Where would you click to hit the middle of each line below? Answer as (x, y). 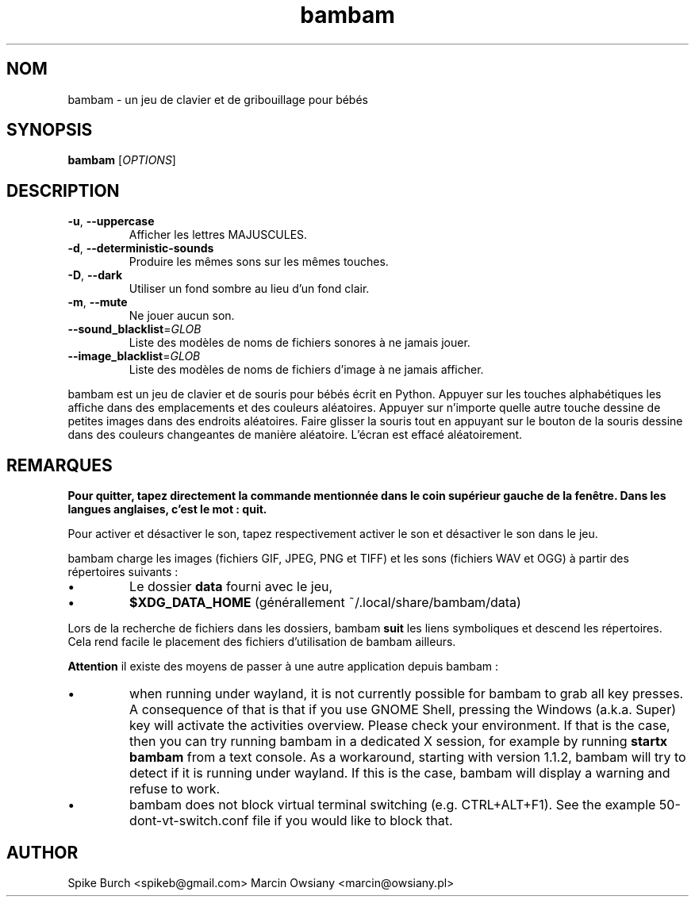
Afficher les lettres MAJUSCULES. (218, 235)
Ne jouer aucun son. (182, 316)
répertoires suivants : (123, 572)
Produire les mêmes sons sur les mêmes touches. (259, 262)
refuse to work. (175, 789)
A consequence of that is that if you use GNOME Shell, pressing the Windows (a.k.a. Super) (403, 710)
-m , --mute (98, 302)
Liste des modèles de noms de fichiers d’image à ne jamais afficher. (306, 370)
